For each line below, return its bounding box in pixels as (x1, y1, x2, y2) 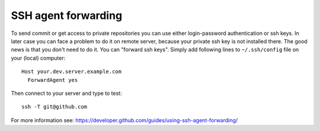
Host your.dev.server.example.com (21, 68, 121, 75)
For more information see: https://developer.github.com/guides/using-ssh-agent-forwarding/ (11, 116, 238, 124)
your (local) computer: (11, 54, 66, 62)
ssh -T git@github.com (21, 104, 88, 110)
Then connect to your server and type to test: (11, 90, 122, 97)
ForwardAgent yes (27, 76, 78, 83)
